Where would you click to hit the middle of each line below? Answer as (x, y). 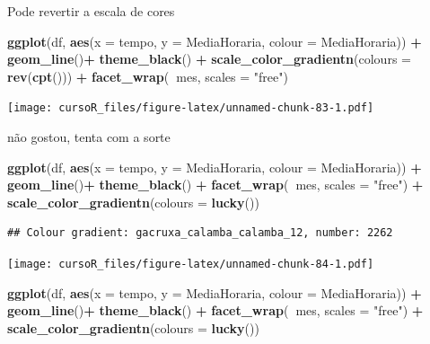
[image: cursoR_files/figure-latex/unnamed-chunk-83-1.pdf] (191, 108)
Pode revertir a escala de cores (91, 11)
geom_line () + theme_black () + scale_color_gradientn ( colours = (209, 59)
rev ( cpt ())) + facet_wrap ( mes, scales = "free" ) (148, 76)
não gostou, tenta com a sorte (89, 137)
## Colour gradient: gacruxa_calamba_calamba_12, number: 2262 (200, 233)
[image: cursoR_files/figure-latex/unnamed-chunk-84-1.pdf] (191, 264)
